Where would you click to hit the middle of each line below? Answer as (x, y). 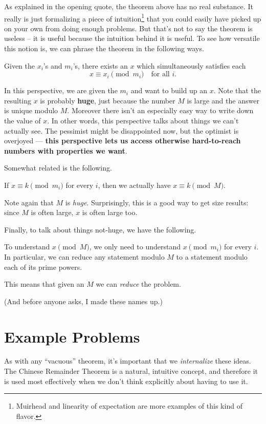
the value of (23, 120)
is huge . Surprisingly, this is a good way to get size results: (157, 202)
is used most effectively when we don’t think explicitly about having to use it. (126, 381)
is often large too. (110, 212)
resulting (18, 100)
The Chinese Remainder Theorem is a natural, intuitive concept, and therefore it (131, 371)
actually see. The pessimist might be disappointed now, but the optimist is (121, 130)
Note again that (29, 202)
